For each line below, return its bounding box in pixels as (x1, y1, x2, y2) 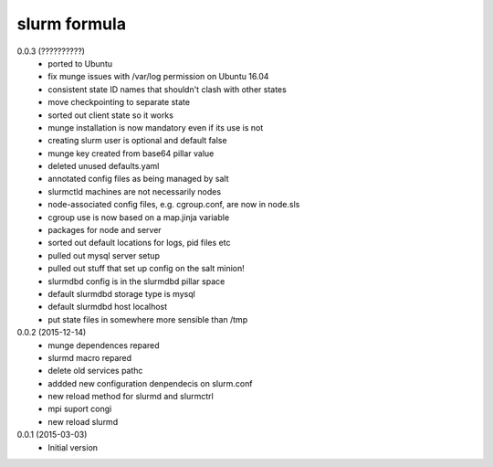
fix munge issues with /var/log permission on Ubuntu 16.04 (47, 71, 269, 82)
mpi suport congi (47, 403, 112, 415)
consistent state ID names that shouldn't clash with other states (47, 83, 287, 95)
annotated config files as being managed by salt (47, 174, 229, 185)
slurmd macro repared (47, 352, 132, 363)
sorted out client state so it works (47, 110, 173, 121)
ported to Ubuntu (47, 58, 113, 69)
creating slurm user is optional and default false (47, 135, 227, 146)
